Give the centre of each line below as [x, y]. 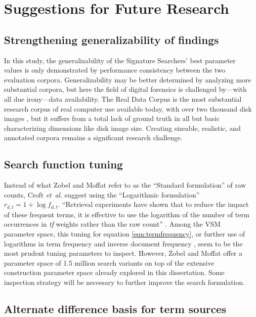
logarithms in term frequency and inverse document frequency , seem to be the [123, 243]
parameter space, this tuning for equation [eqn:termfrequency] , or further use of [125, 233]
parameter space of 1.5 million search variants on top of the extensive [109, 262]
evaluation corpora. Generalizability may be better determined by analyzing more [128, 79]
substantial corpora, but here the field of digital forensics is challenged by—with [125, 89]
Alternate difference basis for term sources [115, 308]
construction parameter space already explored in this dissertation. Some [114, 272]
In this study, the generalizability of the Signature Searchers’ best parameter [120, 60]
